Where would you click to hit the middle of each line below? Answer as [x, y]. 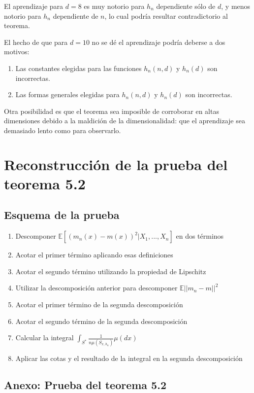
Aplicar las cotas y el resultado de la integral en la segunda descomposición [129, 358]
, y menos [236, 6]
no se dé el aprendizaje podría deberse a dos [159, 42]
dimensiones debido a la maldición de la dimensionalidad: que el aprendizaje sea [125, 121]
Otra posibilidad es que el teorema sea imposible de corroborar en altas [111, 111]
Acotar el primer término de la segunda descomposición [99, 304]
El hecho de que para [36, 42]
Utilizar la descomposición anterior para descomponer [96, 288]
